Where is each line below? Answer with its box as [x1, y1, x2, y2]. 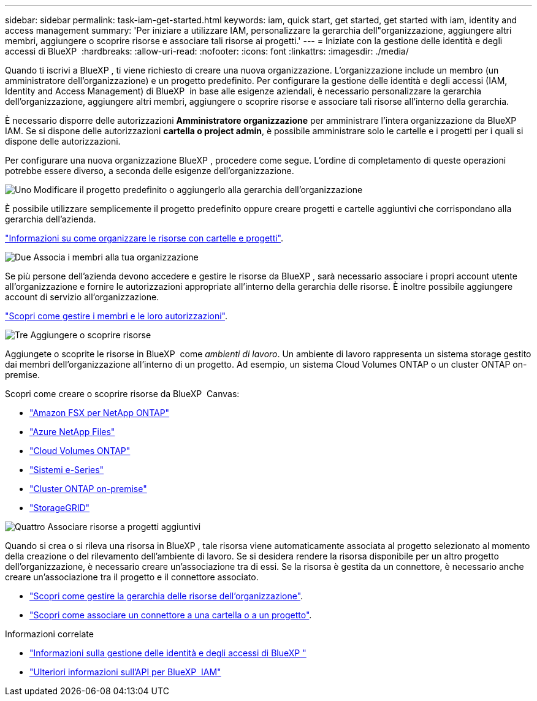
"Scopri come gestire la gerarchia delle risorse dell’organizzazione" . [29, 591, 303, 601]
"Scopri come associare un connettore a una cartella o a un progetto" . [29, 610, 312, 620]
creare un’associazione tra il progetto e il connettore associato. [5, 572, 259, 582]
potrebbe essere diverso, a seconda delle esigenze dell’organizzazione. [5, 165, 294, 176]
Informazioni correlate [5, 629, 94, 639]
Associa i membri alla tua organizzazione [33, 252, 199, 262]
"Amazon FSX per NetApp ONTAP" [29, 407, 170, 418]
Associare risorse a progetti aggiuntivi [47, 521, 201, 532]
